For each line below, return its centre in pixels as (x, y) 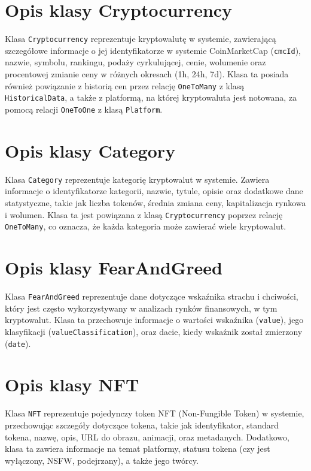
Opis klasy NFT (72, 384)
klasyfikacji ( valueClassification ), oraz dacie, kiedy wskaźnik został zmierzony (154, 331)
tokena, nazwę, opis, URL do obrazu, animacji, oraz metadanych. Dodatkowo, (147, 437)
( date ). (18, 343)
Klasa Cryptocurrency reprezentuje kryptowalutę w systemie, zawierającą (141, 39)
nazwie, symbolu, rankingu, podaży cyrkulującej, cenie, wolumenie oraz (135, 62)
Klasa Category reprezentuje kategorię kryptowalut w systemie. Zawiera (137, 179)
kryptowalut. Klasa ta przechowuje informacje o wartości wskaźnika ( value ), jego (154, 320)
